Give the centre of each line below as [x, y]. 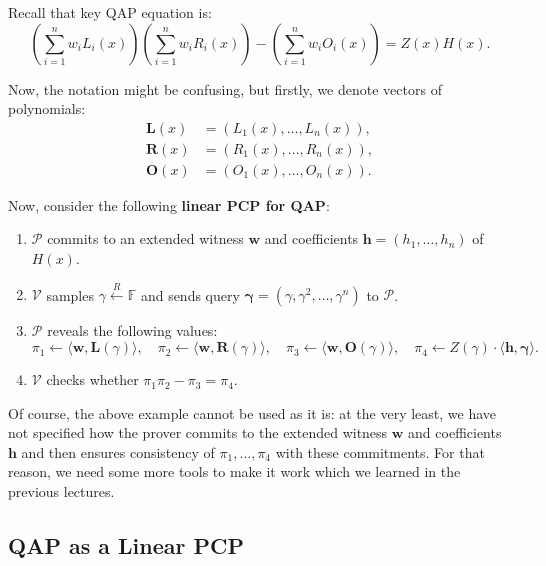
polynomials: [47, 108]
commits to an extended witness [145, 238]
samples [70, 294]
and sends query [190, 294]
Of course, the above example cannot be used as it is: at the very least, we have [252, 412]
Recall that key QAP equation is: [110, 12]
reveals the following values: [132, 330]
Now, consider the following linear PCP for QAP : [169, 204]
